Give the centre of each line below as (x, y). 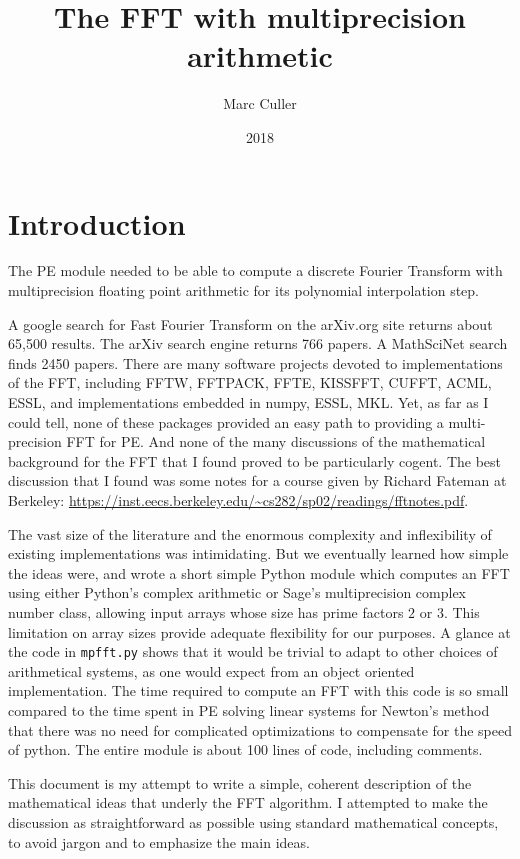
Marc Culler (260, 103)
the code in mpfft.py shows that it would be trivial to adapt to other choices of (253, 651)
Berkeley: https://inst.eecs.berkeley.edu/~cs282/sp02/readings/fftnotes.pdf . (238, 499)
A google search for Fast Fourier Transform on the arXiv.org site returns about (250, 323)
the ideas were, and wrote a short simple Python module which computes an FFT (259, 572)
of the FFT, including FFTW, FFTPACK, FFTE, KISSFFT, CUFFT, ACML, (250, 382)
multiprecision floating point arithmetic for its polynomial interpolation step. (244, 290)
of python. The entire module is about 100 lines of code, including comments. (245, 749)
